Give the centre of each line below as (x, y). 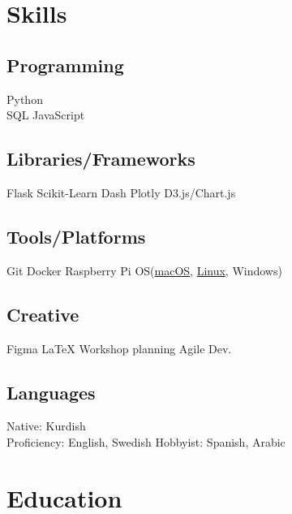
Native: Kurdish (46, 426)
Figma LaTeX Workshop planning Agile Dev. (119, 348)
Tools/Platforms (76, 236)
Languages (51, 392)
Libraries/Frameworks (101, 159)
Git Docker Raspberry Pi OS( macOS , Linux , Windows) (144, 270)
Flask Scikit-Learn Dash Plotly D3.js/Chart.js (121, 192)
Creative (43, 314)
